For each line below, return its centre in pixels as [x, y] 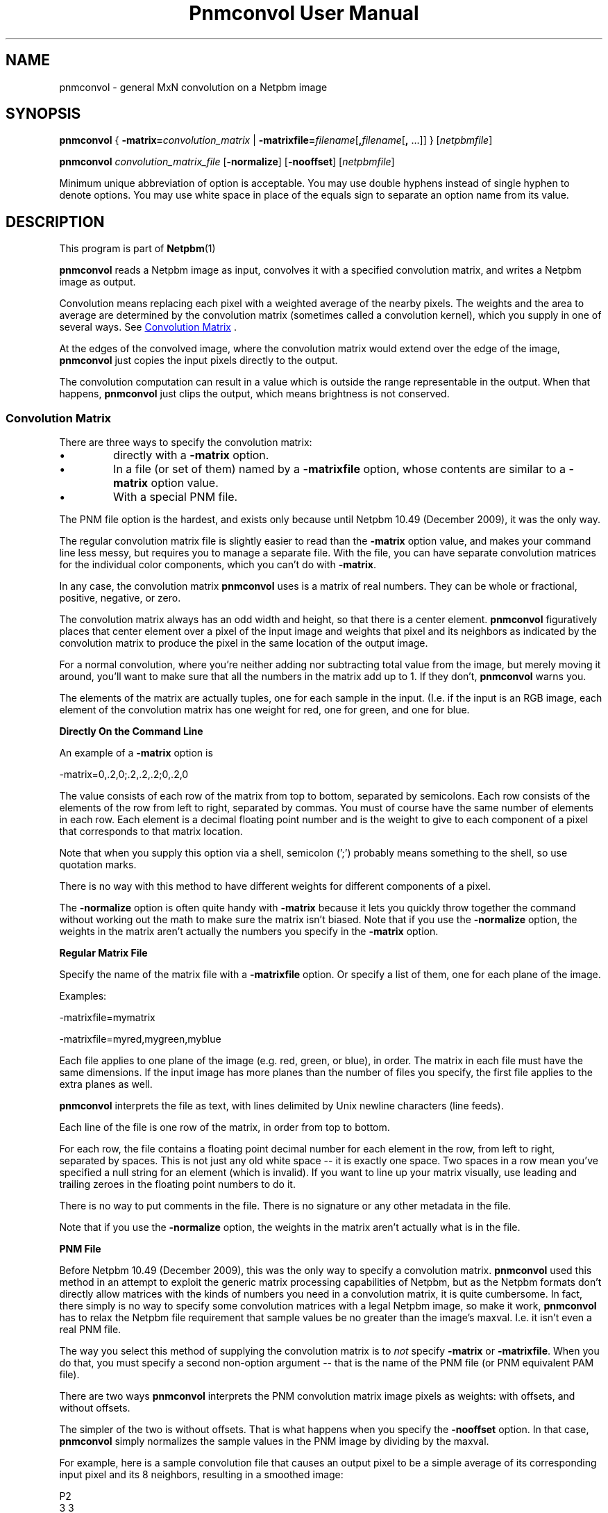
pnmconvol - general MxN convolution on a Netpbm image [193, 87]
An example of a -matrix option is [136, 753]
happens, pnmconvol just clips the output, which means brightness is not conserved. [254, 394]
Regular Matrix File [103, 953]
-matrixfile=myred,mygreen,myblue [140, 1039]
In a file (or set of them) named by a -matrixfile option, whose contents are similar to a [339, 469]
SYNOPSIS [43, 114]
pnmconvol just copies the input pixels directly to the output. [199, 361]
